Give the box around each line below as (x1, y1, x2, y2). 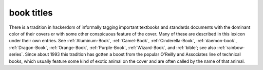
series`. (9, 52, 24, 57)
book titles (9, 7, 53, 18)
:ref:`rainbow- (217, 44, 245, 51)
